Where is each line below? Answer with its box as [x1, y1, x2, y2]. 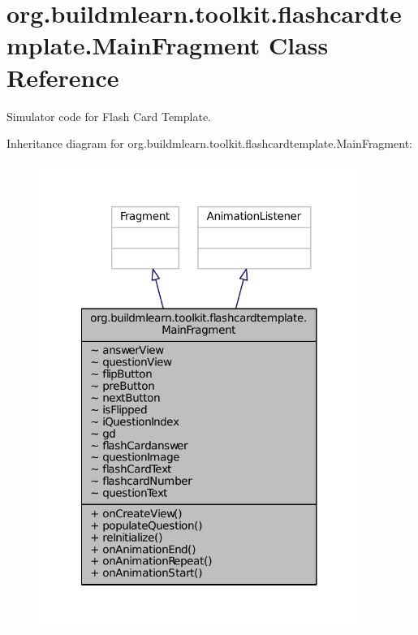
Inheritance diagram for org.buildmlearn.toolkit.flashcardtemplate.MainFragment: [6, 135, 412, 152]
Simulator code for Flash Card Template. [6, 107, 212, 124]
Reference [6, 60, 119, 93]
